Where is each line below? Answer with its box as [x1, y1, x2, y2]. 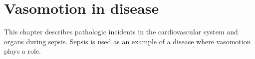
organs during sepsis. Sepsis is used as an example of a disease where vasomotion [4, 36, 251, 46]
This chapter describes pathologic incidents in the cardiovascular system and [4, 27, 238, 37]
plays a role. [4, 46, 41, 56]
